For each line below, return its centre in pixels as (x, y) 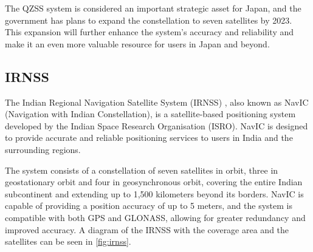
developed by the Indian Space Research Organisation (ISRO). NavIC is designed (156, 125)
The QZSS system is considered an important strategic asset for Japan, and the (153, 8)
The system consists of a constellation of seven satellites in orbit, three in (142, 170)
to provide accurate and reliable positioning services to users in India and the (149, 138)
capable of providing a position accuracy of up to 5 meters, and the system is (149, 206)
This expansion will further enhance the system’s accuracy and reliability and (150, 32)
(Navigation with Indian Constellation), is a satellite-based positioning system (150, 114)
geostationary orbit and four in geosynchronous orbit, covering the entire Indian (154, 182)
